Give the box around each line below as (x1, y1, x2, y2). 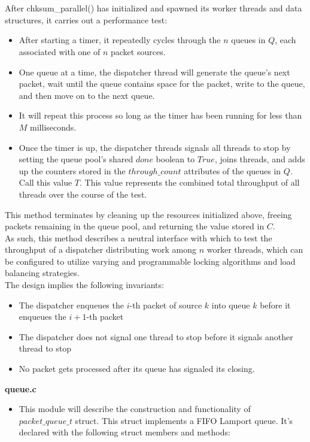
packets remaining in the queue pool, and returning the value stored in (5, 220, 265, 232)
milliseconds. (30, 120, 77, 133)
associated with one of (19, 45, 101, 57)
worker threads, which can (206, 243, 303, 256)
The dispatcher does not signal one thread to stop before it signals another (19, 330, 293, 343)
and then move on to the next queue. (19, 89, 155, 101)
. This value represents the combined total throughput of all (80, 176, 300, 189)
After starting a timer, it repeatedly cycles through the (19, 34, 221, 46)
